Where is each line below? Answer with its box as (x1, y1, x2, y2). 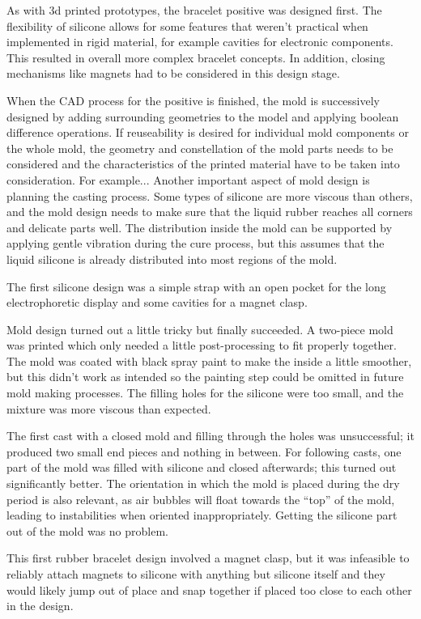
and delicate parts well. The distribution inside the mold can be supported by (6, 218, 393, 235)
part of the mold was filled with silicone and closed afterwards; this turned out (6, 459, 397, 476)
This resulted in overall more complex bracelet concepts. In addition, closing (6, 49, 385, 66)
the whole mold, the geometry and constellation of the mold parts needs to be (6, 139, 393, 156)
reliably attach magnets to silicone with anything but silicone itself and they (6, 566, 385, 582)
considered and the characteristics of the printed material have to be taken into (6, 155, 400, 172)
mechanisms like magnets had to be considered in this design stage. (6, 65, 340, 82)
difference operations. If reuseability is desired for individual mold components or (6, 124, 409, 141)
